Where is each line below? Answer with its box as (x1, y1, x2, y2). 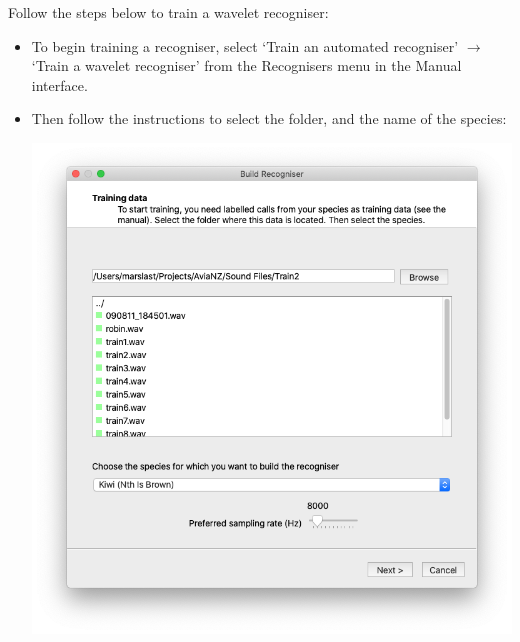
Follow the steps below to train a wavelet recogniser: (8, 2, 329, 22)
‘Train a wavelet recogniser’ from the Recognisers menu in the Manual (31, 55, 462, 76)
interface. (31, 74, 88, 95)
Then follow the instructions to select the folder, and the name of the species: (31, 108, 507, 129)
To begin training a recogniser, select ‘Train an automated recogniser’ (31, 35, 459, 56)
